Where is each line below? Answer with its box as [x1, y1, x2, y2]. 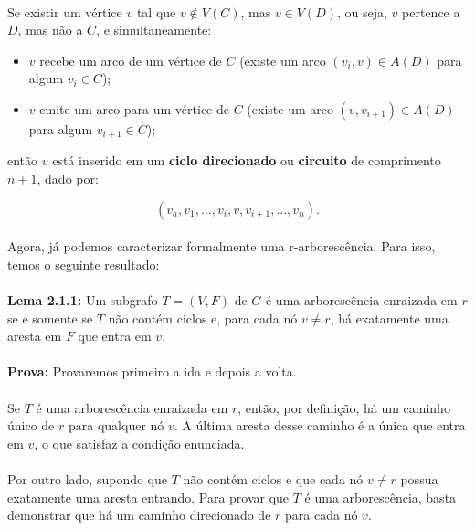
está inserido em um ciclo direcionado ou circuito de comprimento [52, 151, 441, 170]
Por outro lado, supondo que [7, 469, 167, 488]
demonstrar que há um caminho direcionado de [7, 505, 271, 525]
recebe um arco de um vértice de [39, 50, 222, 69]
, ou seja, [337, 2, 387, 21]
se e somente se [7, 308, 93, 327]
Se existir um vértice [7, 2, 122, 21]
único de [7, 416, 55, 435]
